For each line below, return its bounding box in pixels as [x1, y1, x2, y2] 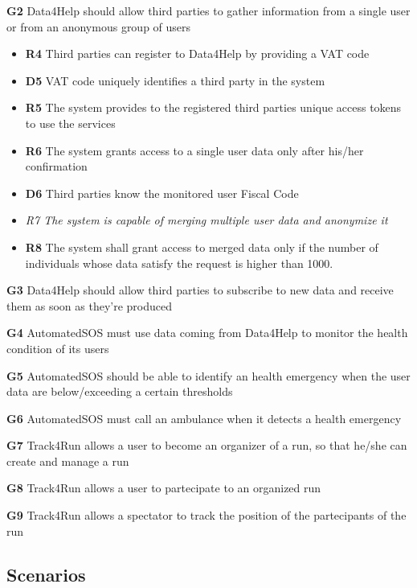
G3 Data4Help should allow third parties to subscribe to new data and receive [6, 282, 394, 298]
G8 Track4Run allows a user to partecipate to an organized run [6, 479, 321, 496]
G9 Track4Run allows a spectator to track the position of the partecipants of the [6, 507, 407, 524]
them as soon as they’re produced [6, 297, 173, 314]
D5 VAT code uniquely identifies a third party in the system [25, 72, 325, 88]
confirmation [25, 158, 88, 175]
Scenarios [6, 561, 86, 586]
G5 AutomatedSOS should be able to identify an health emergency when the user [6, 367, 411, 384]
